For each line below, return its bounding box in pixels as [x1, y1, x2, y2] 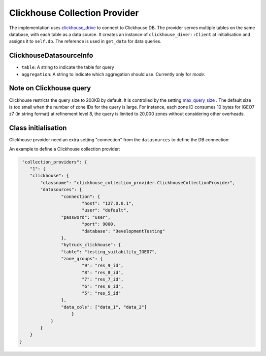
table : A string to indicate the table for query [21, 64, 114, 70]
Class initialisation [9, 124, 67, 132]
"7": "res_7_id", [81, 277, 124, 282]
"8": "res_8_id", [81, 270, 124, 275]
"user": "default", [81, 207, 129, 213]
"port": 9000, [81, 221, 116, 227]
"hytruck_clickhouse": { [61, 242, 121, 248]
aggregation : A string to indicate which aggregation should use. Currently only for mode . [21, 71, 205, 77]
